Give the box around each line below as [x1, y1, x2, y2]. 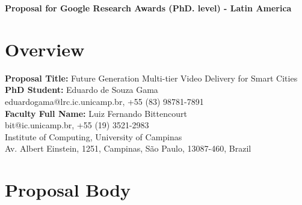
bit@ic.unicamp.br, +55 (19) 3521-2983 [5, 119, 149, 131]
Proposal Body [5, 177, 131, 202]
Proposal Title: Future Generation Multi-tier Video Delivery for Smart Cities [5, 71, 298, 84]
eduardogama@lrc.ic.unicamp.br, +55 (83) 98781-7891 [5, 95, 204, 107]
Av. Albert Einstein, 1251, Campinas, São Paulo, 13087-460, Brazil [5, 142, 251, 155]
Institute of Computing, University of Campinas [5, 130, 182, 143]
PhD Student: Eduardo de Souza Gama [5, 83, 158, 96]
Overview [5, 37, 85, 61]
